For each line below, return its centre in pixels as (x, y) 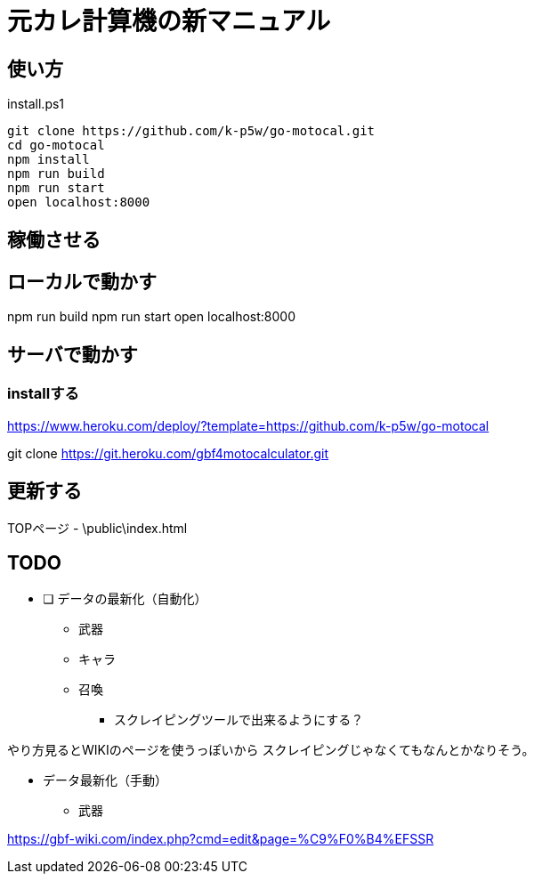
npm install (49, 160)
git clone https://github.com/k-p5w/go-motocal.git (191, 131)
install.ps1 (36, 104)
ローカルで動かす (82, 282)
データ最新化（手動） (105, 780)
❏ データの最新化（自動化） (125, 599)
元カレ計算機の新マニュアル (169, 21)
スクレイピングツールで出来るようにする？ (239, 720)
